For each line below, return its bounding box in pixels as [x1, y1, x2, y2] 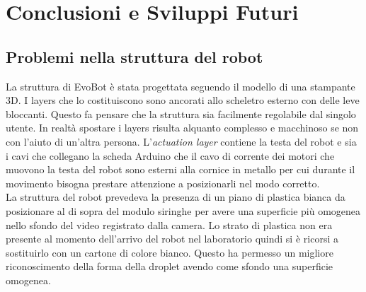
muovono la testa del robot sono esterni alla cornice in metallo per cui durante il [6, 162, 355, 177]
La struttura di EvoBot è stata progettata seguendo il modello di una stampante [6, 78, 355, 93]
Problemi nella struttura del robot [6, 45, 263, 67]
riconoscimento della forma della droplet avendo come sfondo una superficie [6, 259, 333, 274]
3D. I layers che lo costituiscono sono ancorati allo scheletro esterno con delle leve [6, 93, 360, 107]
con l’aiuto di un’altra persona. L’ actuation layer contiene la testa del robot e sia [6, 134, 357, 148]
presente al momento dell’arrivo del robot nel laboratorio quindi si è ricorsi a [6, 231, 338, 246]
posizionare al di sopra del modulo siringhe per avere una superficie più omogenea [6, 203, 361, 218]
